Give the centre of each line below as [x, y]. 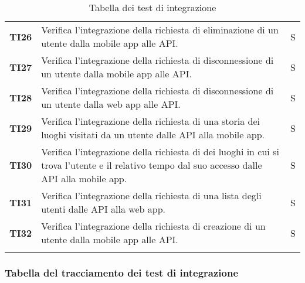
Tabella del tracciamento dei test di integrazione [122, 272]
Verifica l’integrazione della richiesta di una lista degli [151, 195]
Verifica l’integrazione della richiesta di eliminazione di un [160, 30]
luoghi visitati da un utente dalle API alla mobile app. [153, 134]
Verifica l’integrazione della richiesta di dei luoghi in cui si [160, 151]
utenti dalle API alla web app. [103, 209]
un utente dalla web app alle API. [111, 104]
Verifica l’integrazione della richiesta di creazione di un [153, 226]
